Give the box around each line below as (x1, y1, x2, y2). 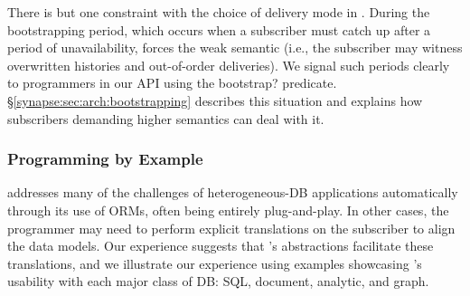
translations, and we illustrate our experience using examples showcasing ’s (7, 253, 422, 272)
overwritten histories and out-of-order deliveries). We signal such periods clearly (7, 55, 450, 74)
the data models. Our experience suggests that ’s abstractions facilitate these (7, 236, 434, 255)
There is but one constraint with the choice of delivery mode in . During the (7, 3, 430, 21)
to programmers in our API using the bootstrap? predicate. (7, 73, 337, 92)
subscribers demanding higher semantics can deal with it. (7, 109, 324, 128)
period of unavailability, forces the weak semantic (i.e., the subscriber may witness (7, 38, 463, 57)
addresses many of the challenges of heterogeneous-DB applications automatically (7, 183, 458, 202)
